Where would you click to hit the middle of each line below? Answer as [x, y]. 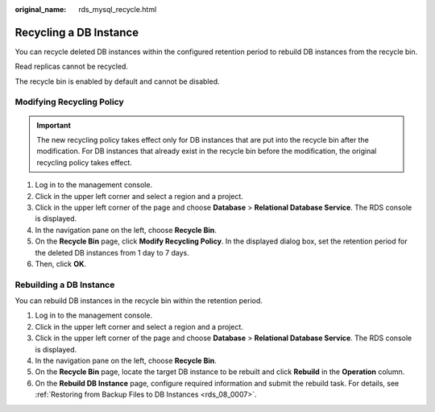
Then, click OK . [61, 264]
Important [54, 125]
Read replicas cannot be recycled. [72, 67]
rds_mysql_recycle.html [118, 9]
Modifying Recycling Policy [69, 102]
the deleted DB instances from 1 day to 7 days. [112, 252]
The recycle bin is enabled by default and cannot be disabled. [118, 81]
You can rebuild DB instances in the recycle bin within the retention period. [139, 301]
